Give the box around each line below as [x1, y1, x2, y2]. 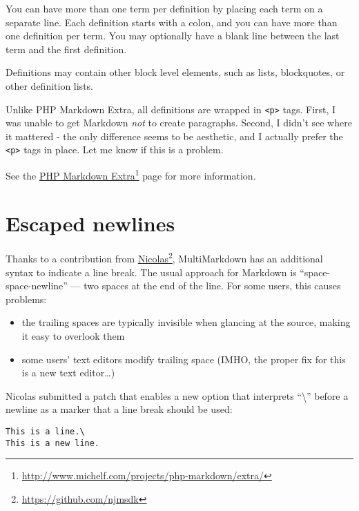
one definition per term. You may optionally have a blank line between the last [6, 28, 340, 43]
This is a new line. [6, 438, 100, 448]
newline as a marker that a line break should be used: [6, 402, 233, 416]
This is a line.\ [6, 427, 85, 437]
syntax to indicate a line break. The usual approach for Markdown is [6, 264, 297, 279]
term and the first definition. [6, 41, 127, 56]
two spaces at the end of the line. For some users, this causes [84, 278, 341, 293]
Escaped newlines [6, 209, 175, 237]
